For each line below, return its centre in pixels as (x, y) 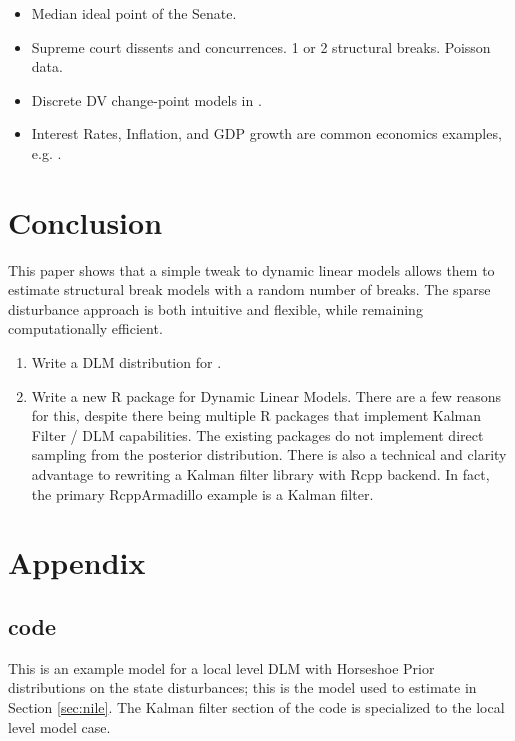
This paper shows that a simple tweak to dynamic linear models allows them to (251, 269)
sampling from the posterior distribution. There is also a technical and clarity (269, 454)
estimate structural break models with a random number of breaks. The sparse (249, 289)
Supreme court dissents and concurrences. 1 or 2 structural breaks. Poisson (261, 46)
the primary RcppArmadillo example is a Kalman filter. (202, 493)
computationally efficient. (85, 328)
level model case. (59, 726)
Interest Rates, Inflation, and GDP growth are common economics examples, (266, 133)
